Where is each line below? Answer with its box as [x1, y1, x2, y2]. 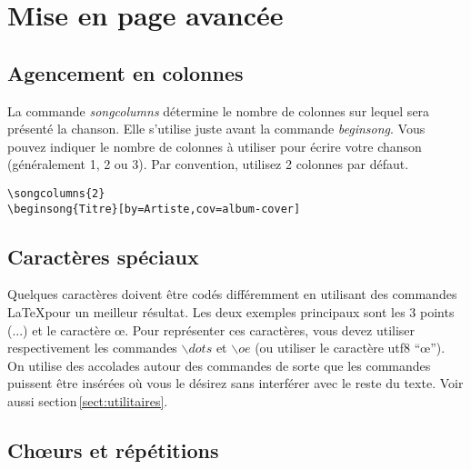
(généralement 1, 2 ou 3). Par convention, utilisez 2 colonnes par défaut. [7, 155, 409, 174]
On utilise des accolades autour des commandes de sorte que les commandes [7, 355, 431, 374]
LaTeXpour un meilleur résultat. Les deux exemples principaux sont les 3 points [7, 303, 455, 322]
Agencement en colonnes [7, 58, 244, 86]
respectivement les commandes [7, 338, 177, 357]
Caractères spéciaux [7, 242, 199, 270]
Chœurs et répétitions [7, 436, 219, 464]
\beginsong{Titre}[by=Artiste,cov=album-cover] [7, 202, 301, 215]
